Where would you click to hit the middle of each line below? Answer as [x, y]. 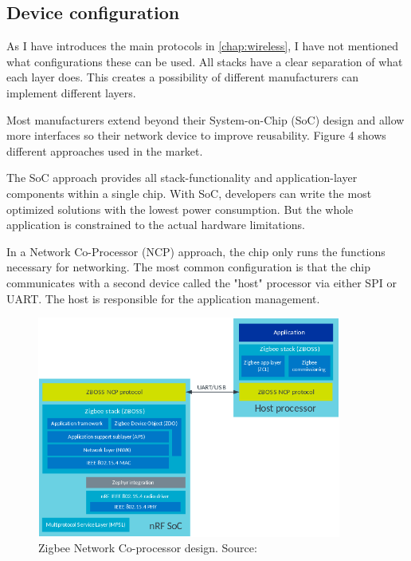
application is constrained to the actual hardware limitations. [156, 225]
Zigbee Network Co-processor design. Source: [148, 548]
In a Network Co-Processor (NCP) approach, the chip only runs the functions [196, 251]
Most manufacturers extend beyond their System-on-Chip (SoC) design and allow [205, 119]
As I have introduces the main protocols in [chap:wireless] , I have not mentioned [203, 46]
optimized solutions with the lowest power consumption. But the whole [180, 209]
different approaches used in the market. [105, 150]
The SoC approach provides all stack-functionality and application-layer [182, 178]
